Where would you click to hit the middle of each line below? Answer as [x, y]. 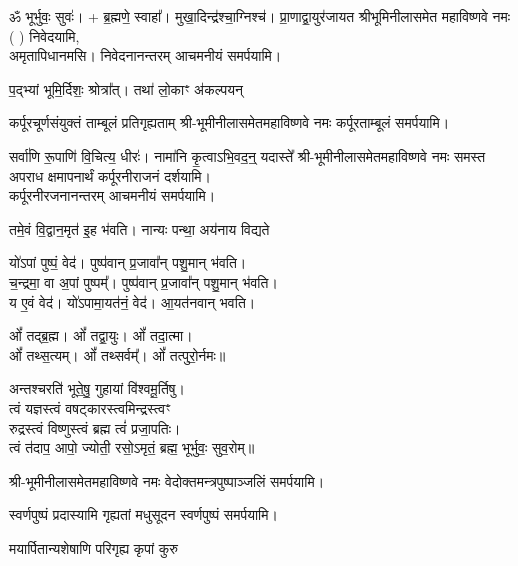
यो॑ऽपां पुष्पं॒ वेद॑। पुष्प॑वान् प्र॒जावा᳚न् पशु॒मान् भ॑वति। [128, 262]
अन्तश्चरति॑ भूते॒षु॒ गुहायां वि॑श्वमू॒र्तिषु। [97, 388]
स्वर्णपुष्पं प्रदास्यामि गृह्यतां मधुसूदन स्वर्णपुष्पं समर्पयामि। [143, 514]
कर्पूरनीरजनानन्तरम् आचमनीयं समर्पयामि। [112, 195]
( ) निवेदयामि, [44, 35]
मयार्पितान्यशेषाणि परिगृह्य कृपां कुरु [93, 547]
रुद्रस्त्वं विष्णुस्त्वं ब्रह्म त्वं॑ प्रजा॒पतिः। [95, 427]
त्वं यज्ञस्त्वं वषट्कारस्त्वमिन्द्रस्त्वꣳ [90, 407]
